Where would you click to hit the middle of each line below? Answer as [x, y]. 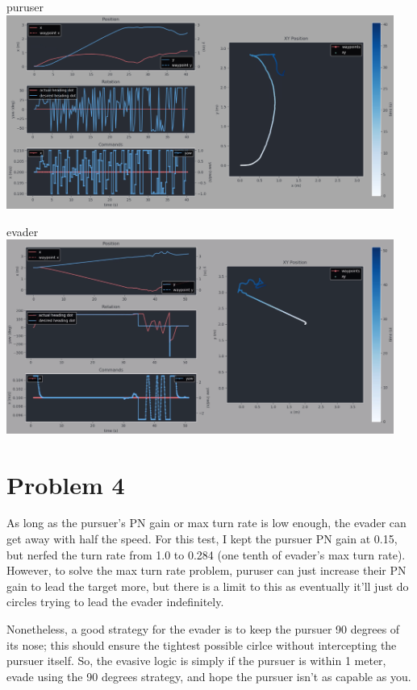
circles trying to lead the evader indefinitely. [115, 602]
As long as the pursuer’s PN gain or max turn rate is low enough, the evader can [206, 523]
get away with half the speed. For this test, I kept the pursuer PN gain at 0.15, [202, 539]
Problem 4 [66, 484]
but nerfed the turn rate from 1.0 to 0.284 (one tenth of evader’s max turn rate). [206, 554]
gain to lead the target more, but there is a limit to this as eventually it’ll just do [208, 586]
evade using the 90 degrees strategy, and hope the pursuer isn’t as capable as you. [209, 676]
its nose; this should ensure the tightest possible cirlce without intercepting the [202, 644]
